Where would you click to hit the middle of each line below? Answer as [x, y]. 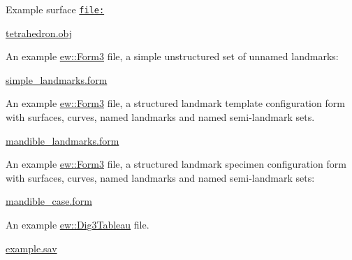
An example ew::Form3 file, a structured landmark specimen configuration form [176, 164]
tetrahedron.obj [39, 32]
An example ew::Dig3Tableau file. [78, 224]
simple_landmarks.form [57, 79]
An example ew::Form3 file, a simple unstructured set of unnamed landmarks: [172, 56]
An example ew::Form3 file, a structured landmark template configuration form [175, 103]
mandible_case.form [49, 201]
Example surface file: [55, 9]
